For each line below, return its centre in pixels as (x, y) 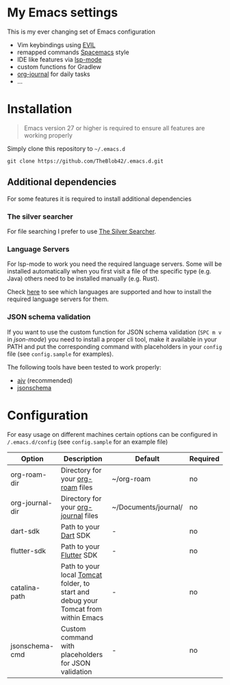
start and (75, 592)
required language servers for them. (58, 299)
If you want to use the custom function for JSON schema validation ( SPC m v (114, 332)
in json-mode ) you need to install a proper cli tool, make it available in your (112, 339)
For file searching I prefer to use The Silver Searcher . (81, 231)
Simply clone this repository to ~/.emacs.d (66, 148)
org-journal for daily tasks (53, 74)
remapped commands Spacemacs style (73, 52)
